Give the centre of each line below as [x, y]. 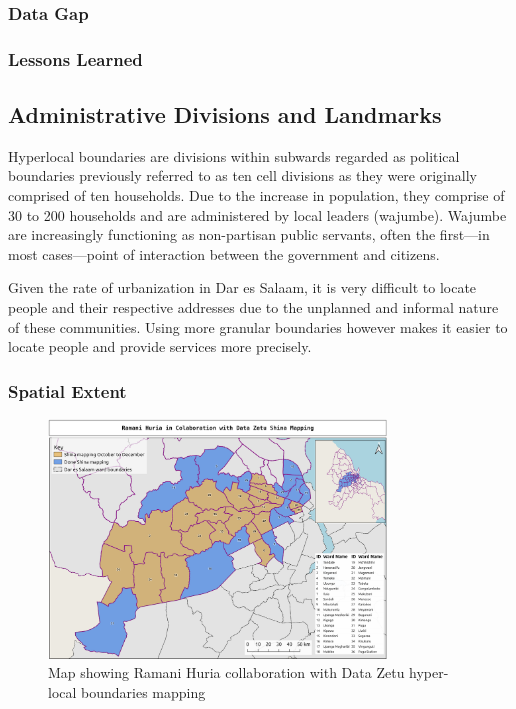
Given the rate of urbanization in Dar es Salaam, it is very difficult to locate [242, 287]
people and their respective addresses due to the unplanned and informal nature [253, 307]
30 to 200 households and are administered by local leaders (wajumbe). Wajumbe [257, 214]
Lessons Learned [75, 58]
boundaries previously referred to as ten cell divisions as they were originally [242, 175]
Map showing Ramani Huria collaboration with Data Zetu [226, 672]
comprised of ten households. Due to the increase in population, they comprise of [256, 195]
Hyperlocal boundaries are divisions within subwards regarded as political [234, 155]
